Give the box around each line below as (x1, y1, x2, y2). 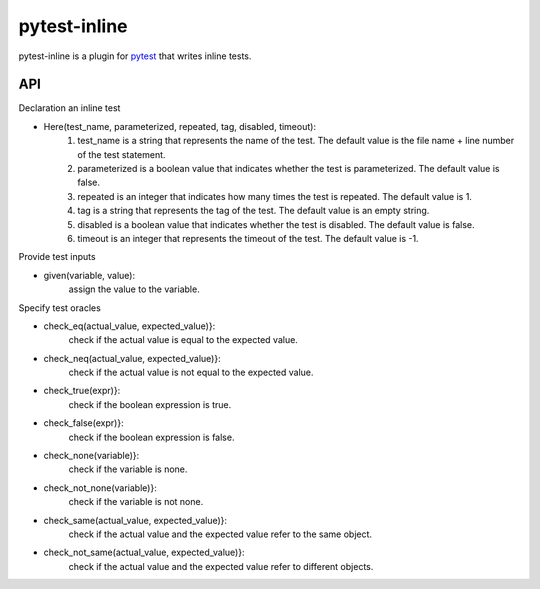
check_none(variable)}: (43, 450, 140, 462)
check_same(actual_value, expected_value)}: (43, 514, 228, 526)
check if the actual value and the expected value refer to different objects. (68, 560, 374, 572)
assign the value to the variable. (68, 283, 200, 295)
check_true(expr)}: (43, 385, 121, 397)
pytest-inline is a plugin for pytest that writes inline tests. (18, 50, 252, 62)
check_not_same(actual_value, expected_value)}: (43, 546, 245, 559)
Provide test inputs (18, 251, 96, 263)
